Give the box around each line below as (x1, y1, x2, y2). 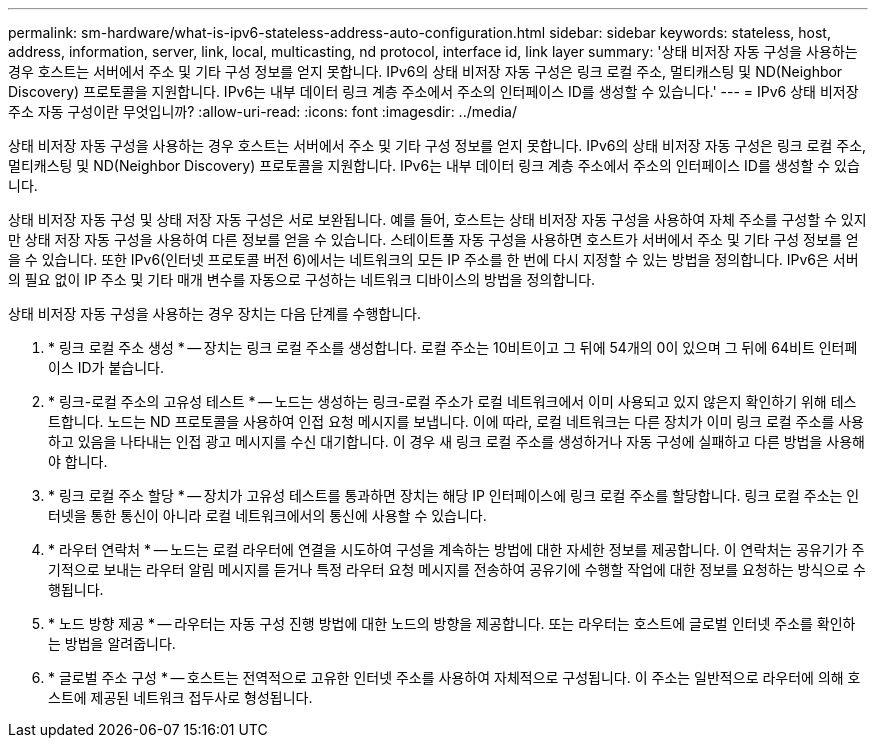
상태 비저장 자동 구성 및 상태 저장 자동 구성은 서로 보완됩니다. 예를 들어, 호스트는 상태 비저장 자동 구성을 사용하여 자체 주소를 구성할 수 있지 (8, 211, 867, 228)
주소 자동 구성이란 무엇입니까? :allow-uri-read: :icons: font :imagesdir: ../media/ (8, 103, 518, 120)
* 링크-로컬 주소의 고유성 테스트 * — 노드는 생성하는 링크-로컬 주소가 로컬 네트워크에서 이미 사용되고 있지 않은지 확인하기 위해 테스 (48, 393, 857, 410)
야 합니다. (48, 453, 108, 470)
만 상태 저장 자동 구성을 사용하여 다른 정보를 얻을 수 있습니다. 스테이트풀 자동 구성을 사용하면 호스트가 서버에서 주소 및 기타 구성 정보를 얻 (8, 231, 859, 248)
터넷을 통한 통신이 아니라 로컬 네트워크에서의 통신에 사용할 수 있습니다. (48, 507, 487, 524)
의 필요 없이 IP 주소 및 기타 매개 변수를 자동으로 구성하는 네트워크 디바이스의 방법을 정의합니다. (8, 271, 596, 288)
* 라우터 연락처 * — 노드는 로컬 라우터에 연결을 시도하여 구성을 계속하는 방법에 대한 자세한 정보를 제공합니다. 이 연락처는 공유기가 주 (48, 541, 865, 558)
